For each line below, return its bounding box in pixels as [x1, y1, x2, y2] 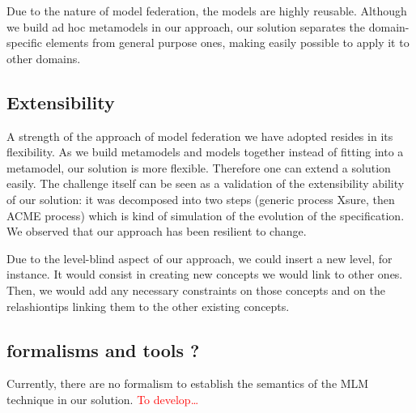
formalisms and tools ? [6, 337, 200, 362]
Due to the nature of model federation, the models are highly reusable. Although [6, 2, 407, 19]
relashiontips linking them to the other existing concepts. [6, 297, 290, 314]
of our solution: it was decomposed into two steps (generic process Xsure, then [6, 190, 395, 207]
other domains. [6, 49, 81, 66]
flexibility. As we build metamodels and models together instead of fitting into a [6, 143, 404, 160]
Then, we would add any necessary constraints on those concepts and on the [6, 281, 385, 298]
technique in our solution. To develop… [6, 390, 199, 407]
